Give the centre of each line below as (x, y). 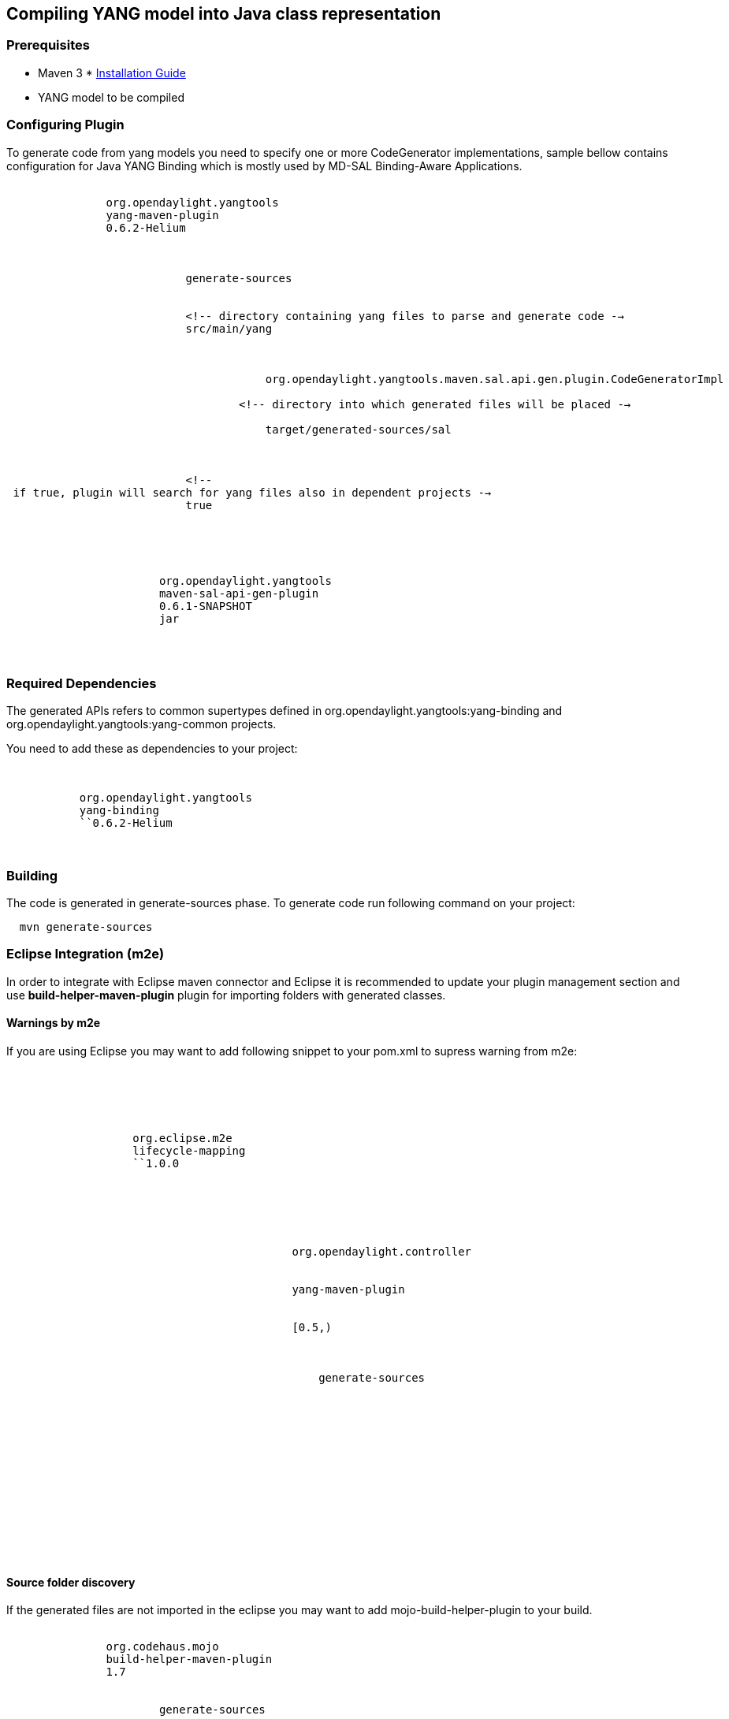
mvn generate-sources (86, 927)
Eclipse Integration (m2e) (86, 954)
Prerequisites (48, 45)
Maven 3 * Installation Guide (112, 73)
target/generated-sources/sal (358, 429)
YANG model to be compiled (111, 97)
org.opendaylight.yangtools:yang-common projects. (141, 724)
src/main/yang (229, 328)
